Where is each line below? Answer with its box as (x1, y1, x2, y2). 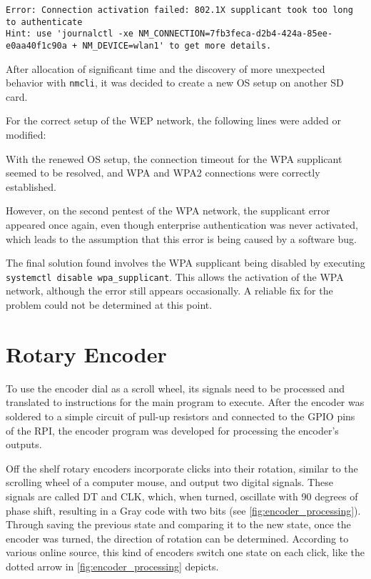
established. (6, 179, 56, 194)
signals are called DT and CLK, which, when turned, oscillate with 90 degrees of (6, 488, 358, 503)
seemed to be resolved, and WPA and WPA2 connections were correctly (6, 165, 320, 180)
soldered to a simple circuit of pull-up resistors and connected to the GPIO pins (6, 408, 355, 423)
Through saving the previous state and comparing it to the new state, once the (6, 517, 351, 532)
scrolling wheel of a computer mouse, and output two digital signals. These (6, 475, 333, 490)
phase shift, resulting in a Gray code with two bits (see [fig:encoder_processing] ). (6, 503, 361, 518)
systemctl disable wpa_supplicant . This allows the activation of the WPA (6, 269, 344, 284)
